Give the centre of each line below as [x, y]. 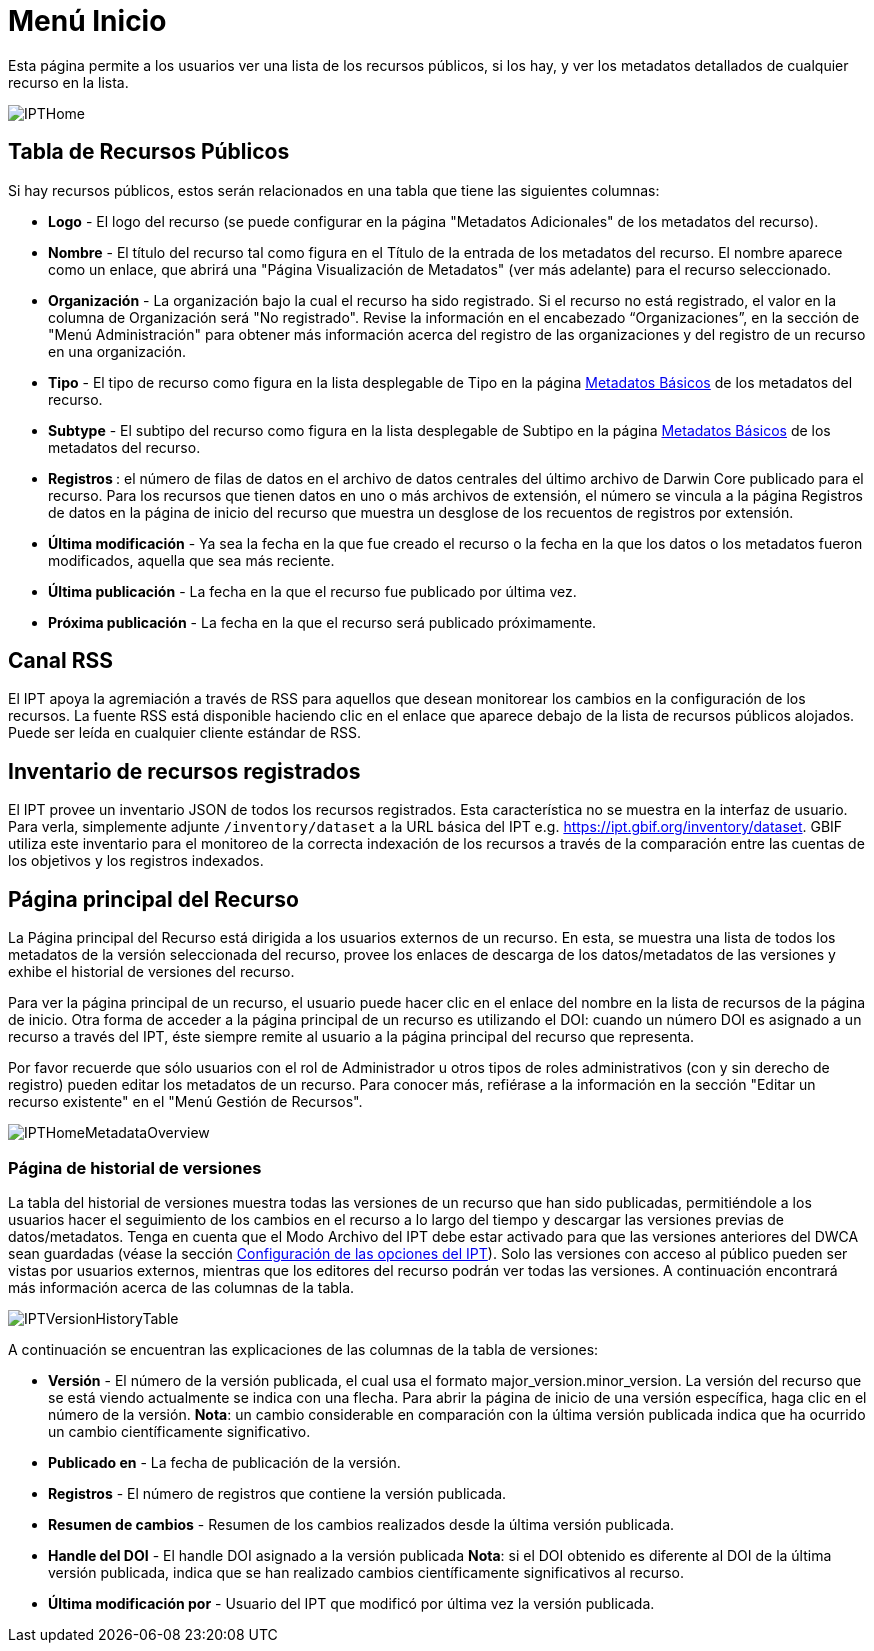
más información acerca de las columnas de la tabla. [181, 1287]
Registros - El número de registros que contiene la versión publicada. [277, 1493]
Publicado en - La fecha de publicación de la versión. [224, 1462]
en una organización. [117, 351]
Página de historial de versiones [135, 1167]
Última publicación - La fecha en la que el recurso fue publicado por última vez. [312, 591]
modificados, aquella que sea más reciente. [191, 560]
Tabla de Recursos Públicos [149, 152]
